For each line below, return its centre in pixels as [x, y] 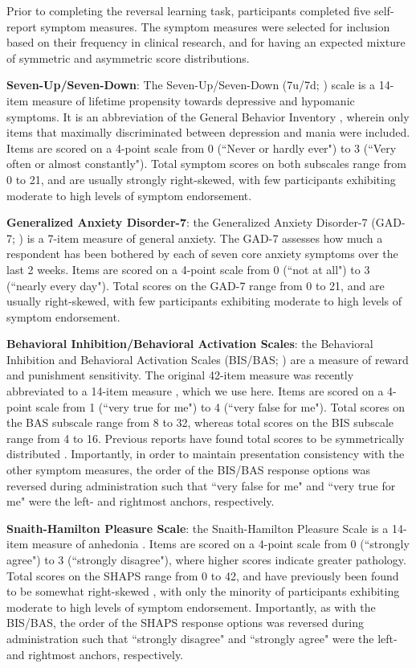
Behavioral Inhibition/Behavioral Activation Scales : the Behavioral [190, 344]
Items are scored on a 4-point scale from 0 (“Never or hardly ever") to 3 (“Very [202, 148]
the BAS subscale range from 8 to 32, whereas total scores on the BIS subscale [200, 422]
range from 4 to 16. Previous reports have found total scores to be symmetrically [206, 438]
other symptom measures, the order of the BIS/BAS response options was [188, 470]
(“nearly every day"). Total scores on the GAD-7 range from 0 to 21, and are [196, 285]
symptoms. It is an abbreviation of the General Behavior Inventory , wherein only [208, 116]
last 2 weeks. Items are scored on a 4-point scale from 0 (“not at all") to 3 [188, 269]
